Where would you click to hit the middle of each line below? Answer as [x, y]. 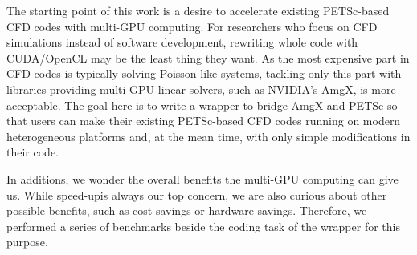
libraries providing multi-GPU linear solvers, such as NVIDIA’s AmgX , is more [201, 89]
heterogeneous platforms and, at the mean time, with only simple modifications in [208, 136]
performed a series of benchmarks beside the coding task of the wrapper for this [203, 226]
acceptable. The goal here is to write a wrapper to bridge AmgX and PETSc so [202, 105]
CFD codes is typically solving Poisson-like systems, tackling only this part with [204, 73]
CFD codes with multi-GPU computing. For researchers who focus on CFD [192, 26]
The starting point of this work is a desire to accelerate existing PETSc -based [198, 10]
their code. [33, 152]
